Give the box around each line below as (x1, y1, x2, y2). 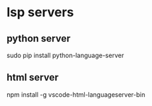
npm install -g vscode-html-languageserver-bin (6, 90, 146, 99)
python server (6, 33, 71, 45)
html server (6, 71, 59, 83)
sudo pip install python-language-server (6, 51, 124, 59)
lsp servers (6, 4, 74, 20)
